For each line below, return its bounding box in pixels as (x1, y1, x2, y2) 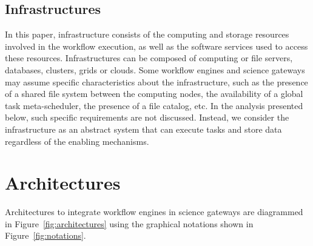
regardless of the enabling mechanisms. (5, 135, 149, 147)
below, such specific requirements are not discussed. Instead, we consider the (5, 111, 289, 124)
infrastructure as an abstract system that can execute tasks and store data (5, 122, 282, 135)
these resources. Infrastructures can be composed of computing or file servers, (5, 52, 293, 64)
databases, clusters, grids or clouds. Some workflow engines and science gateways (5, 63, 305, 76)
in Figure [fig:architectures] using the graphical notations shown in (5, 217, 254, 230)
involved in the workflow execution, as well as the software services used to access (5, 39, 308, 52)
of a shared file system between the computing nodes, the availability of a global (5, 87, 303, 100)
